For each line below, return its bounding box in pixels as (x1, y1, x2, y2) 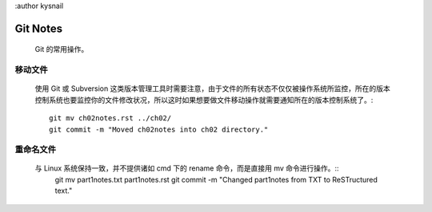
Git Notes (14, 22, 63, 35)
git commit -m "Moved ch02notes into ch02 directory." (49, 124, 269, 134)
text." (54, 186, 73, 195)
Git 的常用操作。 (34, 45, 89, 54)
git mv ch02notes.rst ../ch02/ (49, 114, 172, 123)
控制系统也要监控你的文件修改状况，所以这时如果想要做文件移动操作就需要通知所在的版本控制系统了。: (34, 95, 374, 104)
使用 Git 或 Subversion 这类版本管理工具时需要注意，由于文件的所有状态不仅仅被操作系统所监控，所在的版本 (34, 84, 391, 93)
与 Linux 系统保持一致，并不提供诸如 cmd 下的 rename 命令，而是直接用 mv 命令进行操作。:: (34, 163, 339, 173)
